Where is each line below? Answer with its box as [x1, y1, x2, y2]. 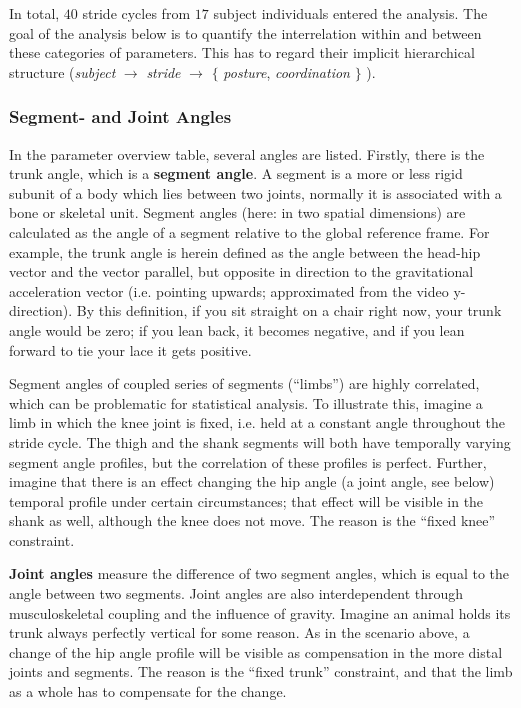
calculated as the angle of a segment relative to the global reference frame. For [9, 221, 490, 242]
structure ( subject [9, 61, 116, 82]
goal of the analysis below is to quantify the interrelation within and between [9, 22, 482, 43]
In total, [9, 3, 60, 23]
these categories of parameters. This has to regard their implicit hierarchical [9, 42, 475, 63]
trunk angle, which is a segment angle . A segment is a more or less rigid [9, 163, 463, 184]
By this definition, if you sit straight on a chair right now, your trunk [76, 300, 502, 321]
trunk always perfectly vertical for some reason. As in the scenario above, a [9, 622, 470, 643]
